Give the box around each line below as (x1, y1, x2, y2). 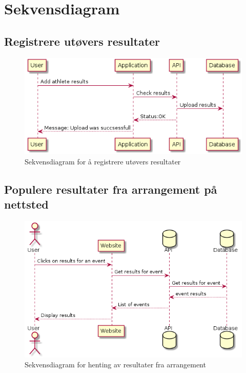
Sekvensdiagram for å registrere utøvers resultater (25, 156, 181, 166)
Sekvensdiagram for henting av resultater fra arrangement (25, 359, 206, 370)
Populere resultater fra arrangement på (4, 181, 217, 197)
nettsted (4, 196, 49, 212)
